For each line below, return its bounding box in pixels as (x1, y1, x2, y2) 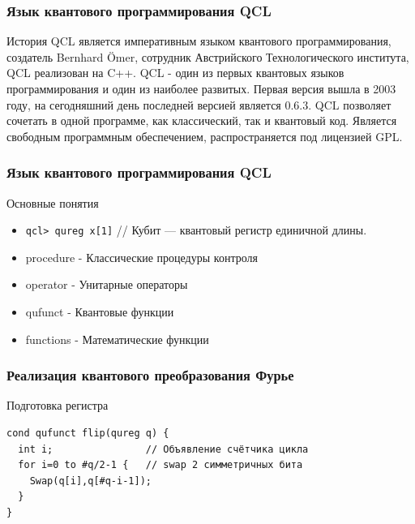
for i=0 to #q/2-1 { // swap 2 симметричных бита (18, 459, 303, 471)
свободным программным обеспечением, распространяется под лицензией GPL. (6, 127, 403, 144)
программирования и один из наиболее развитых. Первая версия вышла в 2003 (6, 80, 396, 97)
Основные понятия (6, 194, 99, 211)
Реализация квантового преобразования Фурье (6, 365, 294, 385)
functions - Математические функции (25, 330, 209, 347)
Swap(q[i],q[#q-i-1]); (29, 475, 152, 487)
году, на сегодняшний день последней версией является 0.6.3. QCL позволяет (6, 96, 391, 113)
